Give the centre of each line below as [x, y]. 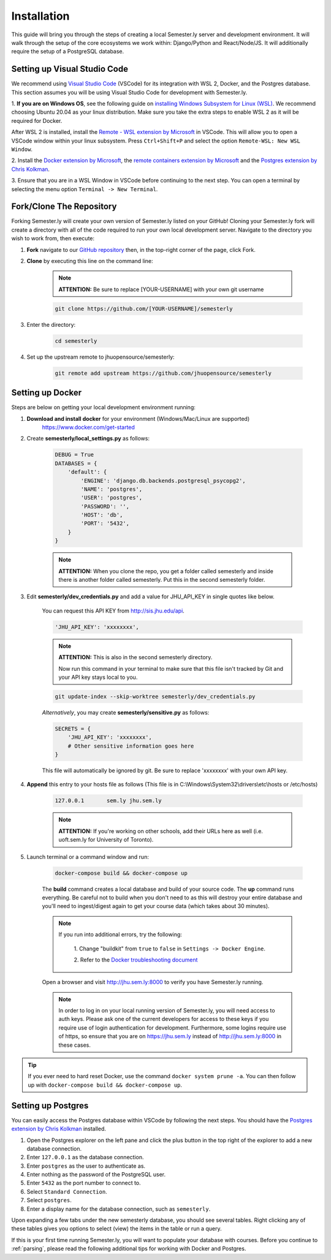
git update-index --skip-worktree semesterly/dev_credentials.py [155, 696]
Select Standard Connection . [67, 1191]
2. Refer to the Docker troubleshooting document [136, 960]
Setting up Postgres [50, 1105]
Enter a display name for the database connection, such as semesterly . [119, 1209]
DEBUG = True [74, 455]
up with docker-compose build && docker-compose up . [105, 1085]
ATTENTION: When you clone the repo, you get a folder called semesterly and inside [166, 571]
